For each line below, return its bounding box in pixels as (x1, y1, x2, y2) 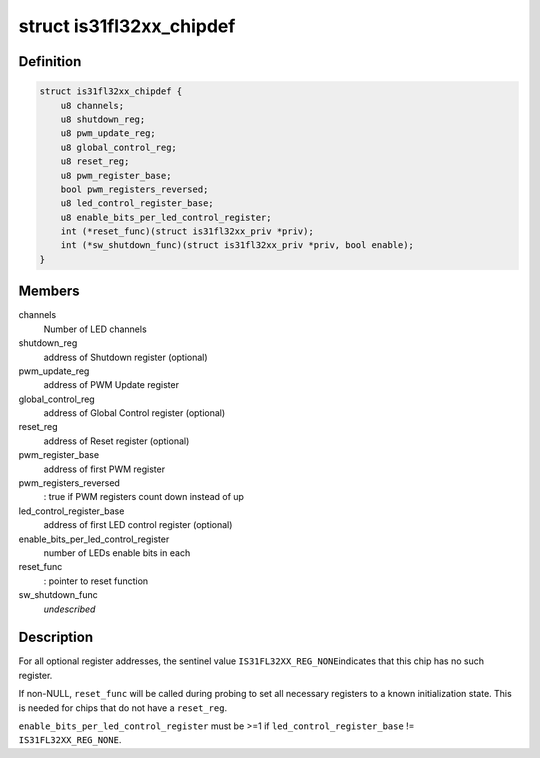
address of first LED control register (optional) (43, 519, 233, 531)
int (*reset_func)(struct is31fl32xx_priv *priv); (60, 226, 314, 237)
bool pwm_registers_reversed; (60, 183, 209, 195)
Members (18, 283, 80, 300)
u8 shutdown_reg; (60, 113, 146, 125)
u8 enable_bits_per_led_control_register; (60, 211, 272, 223)
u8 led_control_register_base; (60, 198, 214, 209)
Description (18, 629, 94, 646)
